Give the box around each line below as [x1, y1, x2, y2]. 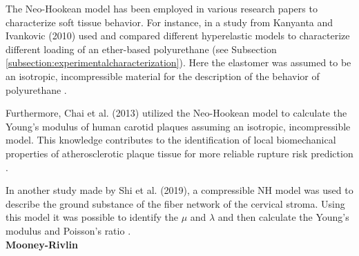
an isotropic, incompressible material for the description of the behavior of [6, 68, 320, 83]
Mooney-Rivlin [6, 237, 78, 251]
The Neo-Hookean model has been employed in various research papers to [6, 1, 318, 15]
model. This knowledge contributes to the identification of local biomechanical [6, 132, 336, 147]
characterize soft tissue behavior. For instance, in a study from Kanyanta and [6, 14, 333, 29]
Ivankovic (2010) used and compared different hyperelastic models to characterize [6, 28, 350, 43]
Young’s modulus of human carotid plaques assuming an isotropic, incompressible [6, 119, 351, 133]
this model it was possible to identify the [6, 210, 178, 224]
